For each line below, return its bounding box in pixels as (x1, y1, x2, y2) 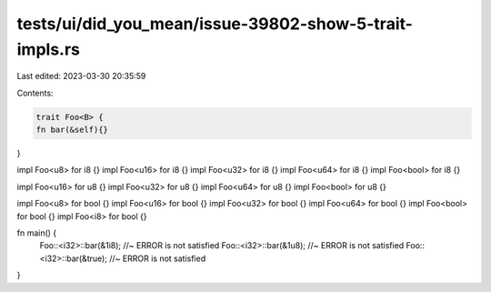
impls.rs (16, 39, 81, 59)
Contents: (16, 87, 54, 98)
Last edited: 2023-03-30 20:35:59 (16, 71, 146, 82)
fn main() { (16, 227, 57, 238)
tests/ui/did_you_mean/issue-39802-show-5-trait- (16, 14, 414, 34)
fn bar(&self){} (35, 125, 109, 136)
